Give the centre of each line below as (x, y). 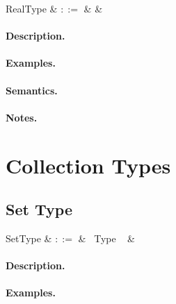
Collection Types (88, 165)
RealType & (32, 8)
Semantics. (32, 90)
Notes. (22, 117)
